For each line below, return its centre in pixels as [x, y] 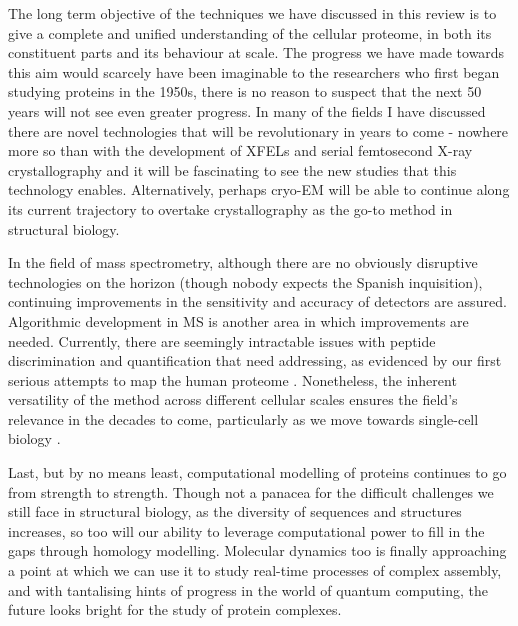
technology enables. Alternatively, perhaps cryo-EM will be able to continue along [259, 189]
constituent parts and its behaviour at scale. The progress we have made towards [256, 52]
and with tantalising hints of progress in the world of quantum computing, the [248, 589]
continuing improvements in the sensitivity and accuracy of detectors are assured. [257, 301]
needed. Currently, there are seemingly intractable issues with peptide [222, 340]
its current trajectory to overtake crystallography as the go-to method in [230, 208]
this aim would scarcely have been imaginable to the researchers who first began [254, 71]
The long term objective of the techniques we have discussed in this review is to [252, 13]
